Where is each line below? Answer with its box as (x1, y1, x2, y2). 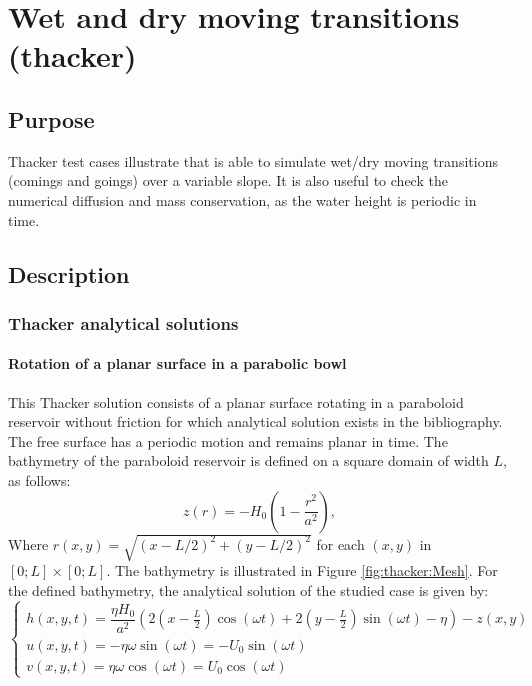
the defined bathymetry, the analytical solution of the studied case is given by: (8, 579, 489, 600)
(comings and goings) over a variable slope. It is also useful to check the (8, 170, 448, 191)
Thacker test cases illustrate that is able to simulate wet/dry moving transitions (8, 150, 498, 171)
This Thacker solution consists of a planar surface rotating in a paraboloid (8, 391, 464, 412)
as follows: (8, 469, 71, 490)
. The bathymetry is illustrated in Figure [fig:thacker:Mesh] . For (106, 560, 498, 581)
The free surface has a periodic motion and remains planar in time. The (8, 430, 448, 451)
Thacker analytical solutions (8, 310, 239, 335)
